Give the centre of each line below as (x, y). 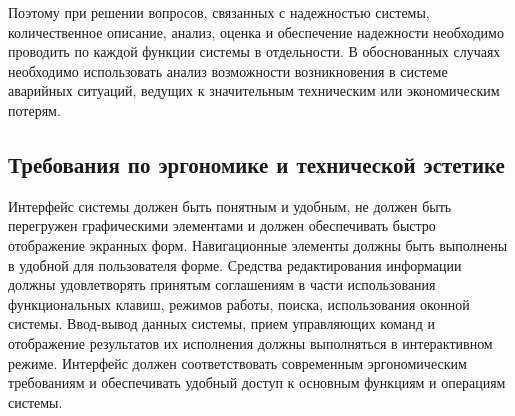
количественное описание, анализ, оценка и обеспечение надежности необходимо (256, 31)
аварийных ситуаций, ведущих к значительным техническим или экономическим (254, 90)
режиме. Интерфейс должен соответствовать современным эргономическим (237, 362)
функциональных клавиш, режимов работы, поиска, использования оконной (239, 303)
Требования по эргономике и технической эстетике (256, 163)
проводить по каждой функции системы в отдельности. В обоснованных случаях (254, 51)
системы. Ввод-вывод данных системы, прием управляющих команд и (221, 323)
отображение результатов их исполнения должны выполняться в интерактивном (250, 342)
